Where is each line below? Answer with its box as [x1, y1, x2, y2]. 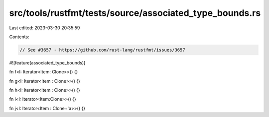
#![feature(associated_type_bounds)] [9, 59, 86, 65]
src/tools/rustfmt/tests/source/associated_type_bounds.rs [9, 7, 261, 18]
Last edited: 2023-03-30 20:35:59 [9, 25, 80, 31]
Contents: [9, 34, 29, 40]
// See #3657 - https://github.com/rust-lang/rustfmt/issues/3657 [19, 47, 185, 53]
